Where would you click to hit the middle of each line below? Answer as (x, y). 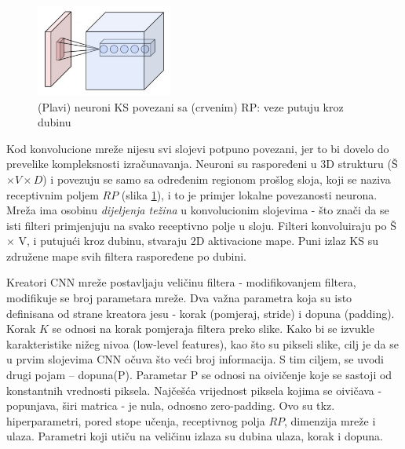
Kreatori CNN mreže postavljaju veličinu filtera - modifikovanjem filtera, (181, 282)
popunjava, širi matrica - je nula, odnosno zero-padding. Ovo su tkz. (171, 405)
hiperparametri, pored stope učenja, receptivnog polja (136, 420)
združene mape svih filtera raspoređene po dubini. (127, 256)
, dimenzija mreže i (330, 420)
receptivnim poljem (53, 194)
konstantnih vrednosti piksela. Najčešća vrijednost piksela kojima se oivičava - (194, 390)
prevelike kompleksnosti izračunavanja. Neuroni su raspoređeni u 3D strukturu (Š (202, 164)
